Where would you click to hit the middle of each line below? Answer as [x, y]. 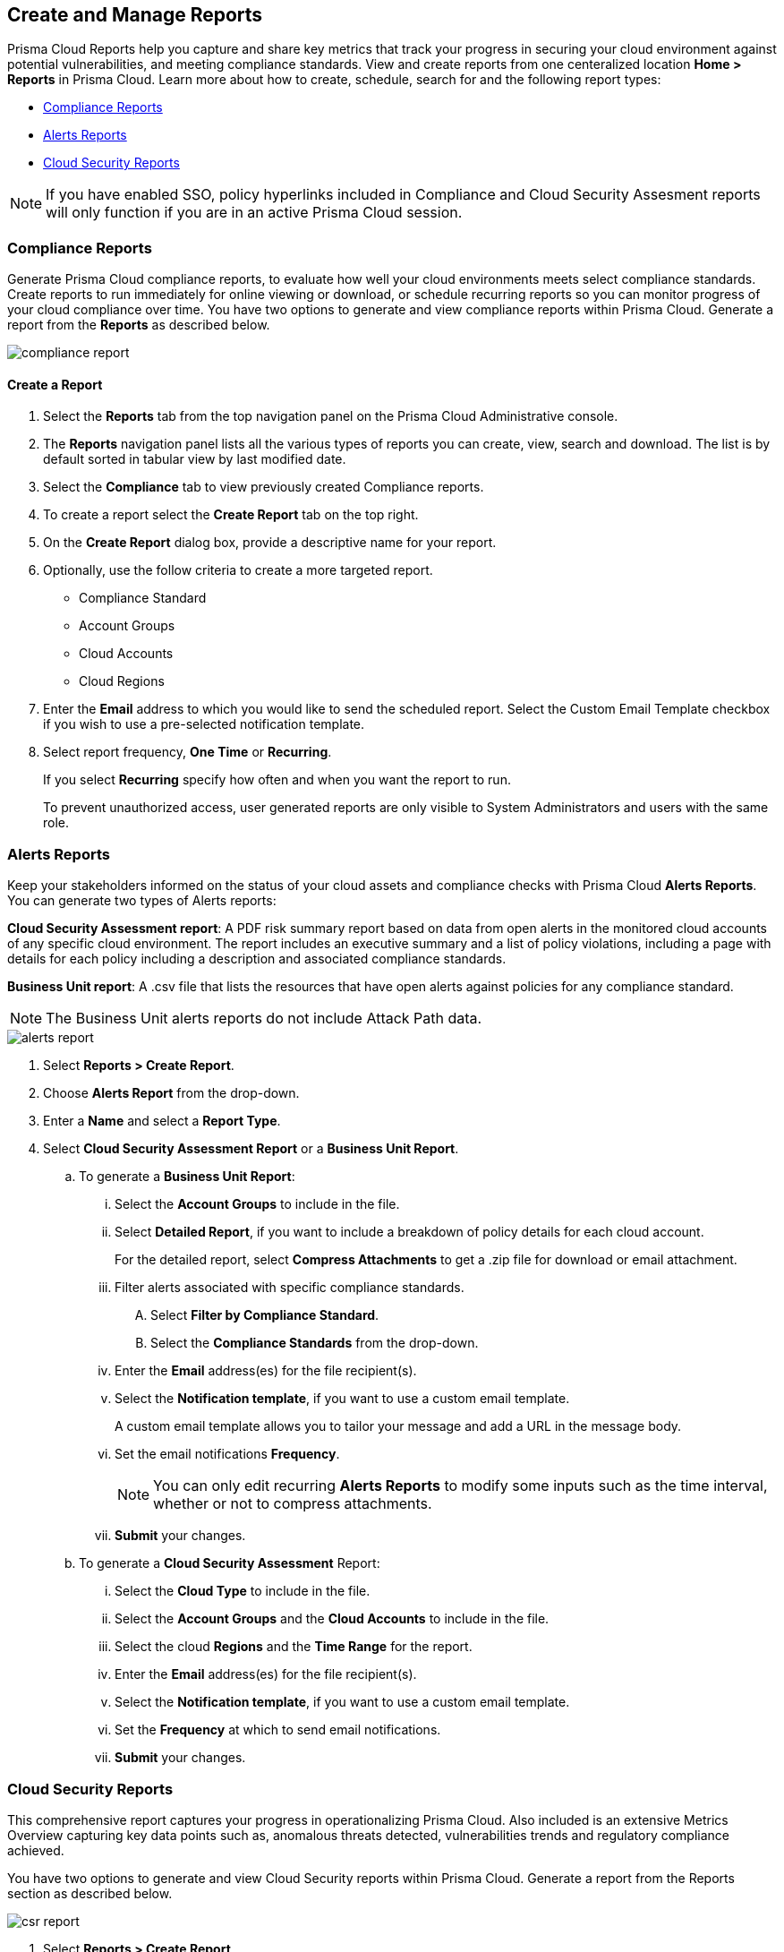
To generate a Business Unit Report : [187, 1177]
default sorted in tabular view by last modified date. [195, 459]
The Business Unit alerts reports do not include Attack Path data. [264, 1019]
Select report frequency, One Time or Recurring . [187, 752]
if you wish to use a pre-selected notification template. [204, 724]
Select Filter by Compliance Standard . [265, 1315]
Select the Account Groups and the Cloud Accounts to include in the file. [332, 1619]
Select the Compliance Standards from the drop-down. [315, 1343]
